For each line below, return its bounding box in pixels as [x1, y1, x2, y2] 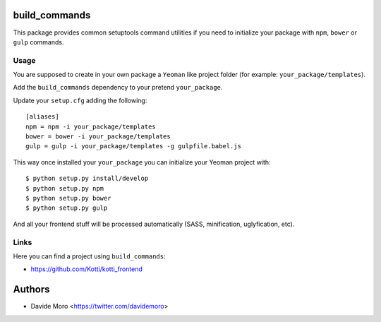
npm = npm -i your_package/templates [25, 122, 157, 131]
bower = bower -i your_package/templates [25, 133, 171, 141]
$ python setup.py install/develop [25, 174, 149, 183]
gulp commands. [13, 37, 64, 46]
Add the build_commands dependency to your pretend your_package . [13, 83, 223, 92]
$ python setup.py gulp [25, 204, 108, 212]
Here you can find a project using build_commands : [13, 251, 166, 261]
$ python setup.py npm [25, 184, 104, 192]
